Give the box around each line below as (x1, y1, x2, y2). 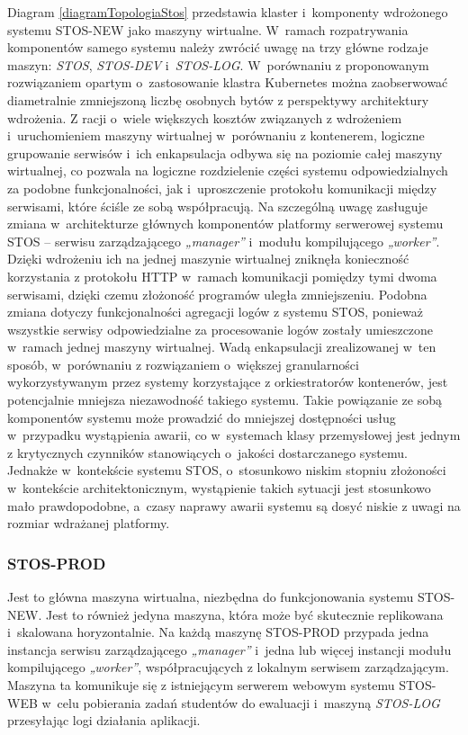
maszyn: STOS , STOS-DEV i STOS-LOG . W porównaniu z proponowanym (7, 55, 429, 74)
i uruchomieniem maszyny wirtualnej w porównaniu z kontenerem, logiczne (7, 126, 425, 145)
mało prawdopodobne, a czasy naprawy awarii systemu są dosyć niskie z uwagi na (7, 496, 461, 515)
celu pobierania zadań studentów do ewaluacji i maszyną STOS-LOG (57, 693, 440, 712)
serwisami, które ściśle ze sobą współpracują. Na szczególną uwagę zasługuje (7, 196, 427, 215)
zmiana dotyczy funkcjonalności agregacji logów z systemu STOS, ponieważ (7, 302, 423, 321)
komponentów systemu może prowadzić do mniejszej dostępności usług (7, 408, 396, 426)
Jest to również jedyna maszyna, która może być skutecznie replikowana (45, 605, 444, 623)
